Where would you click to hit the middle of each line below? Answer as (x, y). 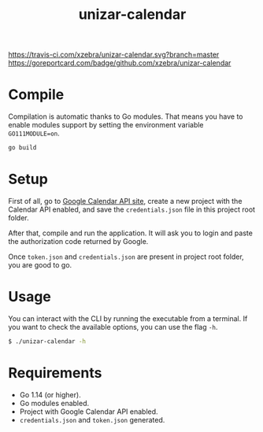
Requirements (55, 373)
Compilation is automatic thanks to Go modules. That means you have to (126, 116)
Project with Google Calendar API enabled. (89, 412)
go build (22, 148)
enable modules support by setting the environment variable (106, 125)
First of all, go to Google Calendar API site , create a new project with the (125, 201)
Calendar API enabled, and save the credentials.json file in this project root (132, 209)
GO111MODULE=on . (34, 133)
